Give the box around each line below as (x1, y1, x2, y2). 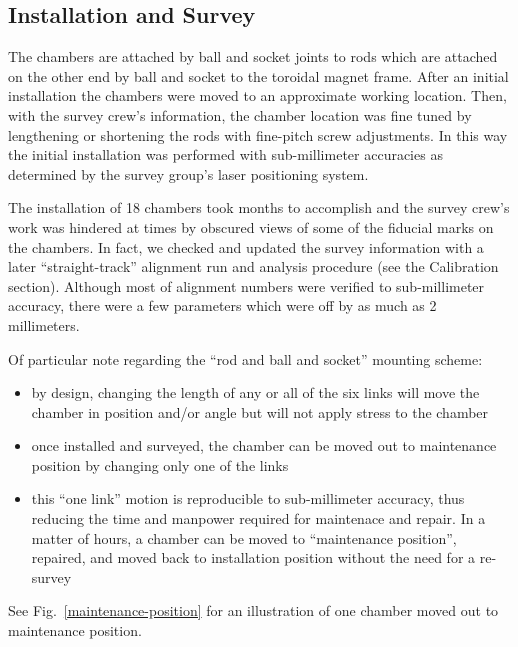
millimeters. (8, 314, 80, 335)
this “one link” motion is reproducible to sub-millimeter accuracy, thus (31, 488, 465, 509)
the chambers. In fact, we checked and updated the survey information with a (8, 236, 484, 257)
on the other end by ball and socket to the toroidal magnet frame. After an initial (8, 65, 509, 86)
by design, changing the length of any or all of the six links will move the (31, 382, 480, 403)
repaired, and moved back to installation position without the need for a (31, 547, 476, 568)
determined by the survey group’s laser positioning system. (8, 163, 369, 184)
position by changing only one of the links (31, 454, 289, 475)
